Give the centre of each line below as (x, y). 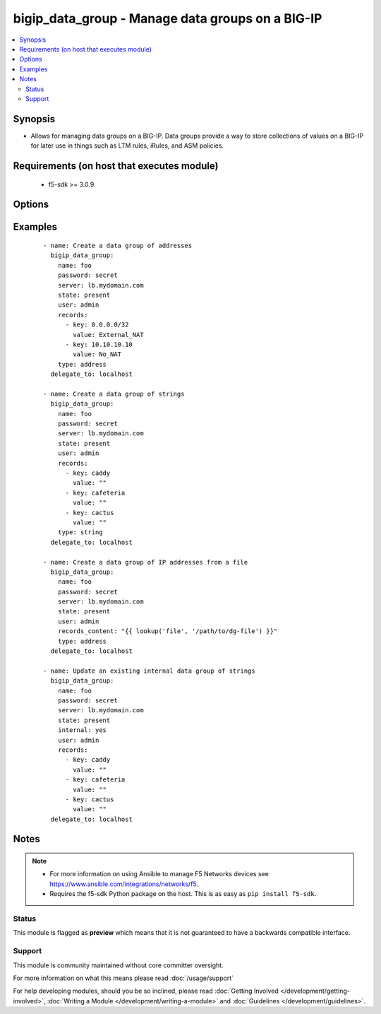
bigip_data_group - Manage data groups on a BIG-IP (168, 18)
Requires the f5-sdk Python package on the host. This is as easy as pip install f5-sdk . (183, 894)
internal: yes (82, 730)
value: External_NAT (108, 335)
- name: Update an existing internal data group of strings (149, 671)
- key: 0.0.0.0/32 (97, 325)
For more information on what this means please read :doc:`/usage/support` (123, 978)
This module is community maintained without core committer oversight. (118, 965)
